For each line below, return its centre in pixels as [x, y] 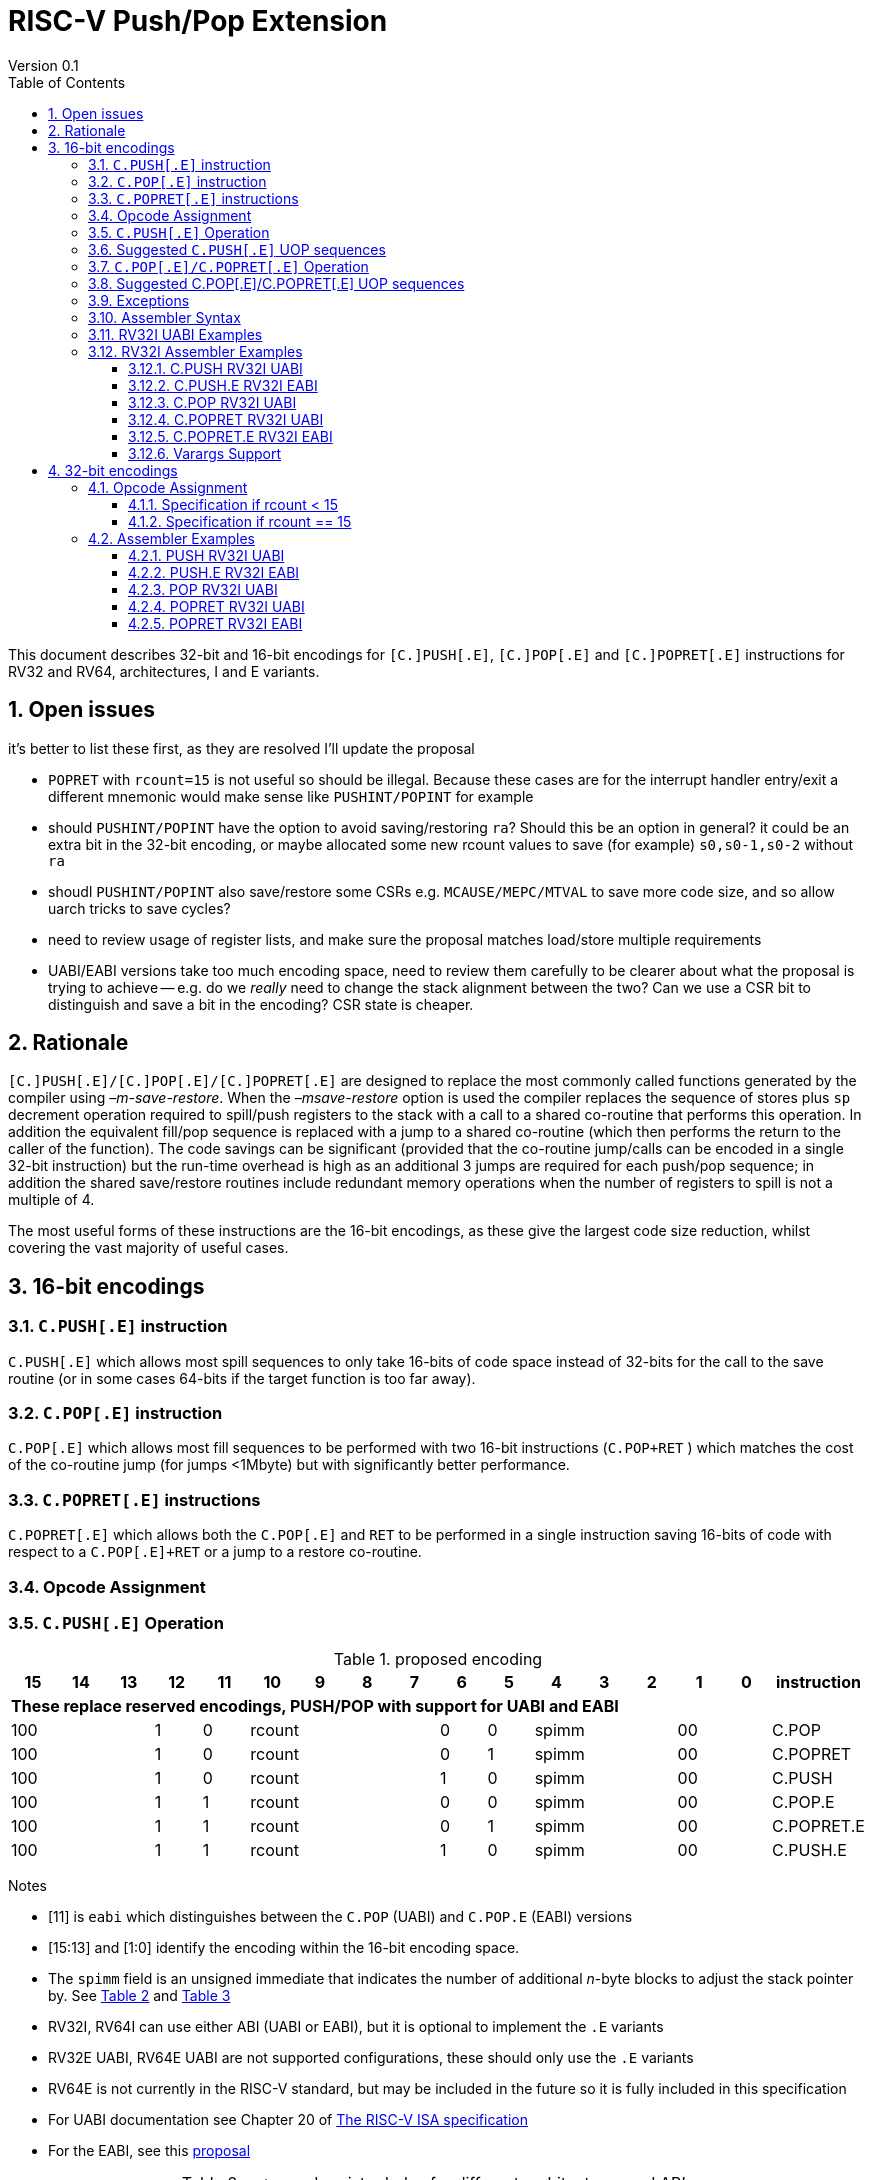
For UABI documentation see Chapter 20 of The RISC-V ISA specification [288, 2120]
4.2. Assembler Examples [172, 538]
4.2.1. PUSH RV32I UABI [206, 555]
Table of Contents [67, 82]
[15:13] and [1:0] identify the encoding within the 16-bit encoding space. [284, 1948]
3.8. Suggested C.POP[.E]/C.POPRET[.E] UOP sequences [276, 283]
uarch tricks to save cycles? [139, 908]
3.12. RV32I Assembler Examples [195, 351]
